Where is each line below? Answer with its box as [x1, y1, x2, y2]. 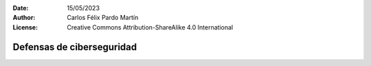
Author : [12, 14, 36, 22]
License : [12, 23, 38, 31]
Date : [12, 4, 29, 12]
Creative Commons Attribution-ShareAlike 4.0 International [67, 23, 234, 31]
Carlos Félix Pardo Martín [67, 14, 139, 22]
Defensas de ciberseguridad [12, 41, 137, 53]
